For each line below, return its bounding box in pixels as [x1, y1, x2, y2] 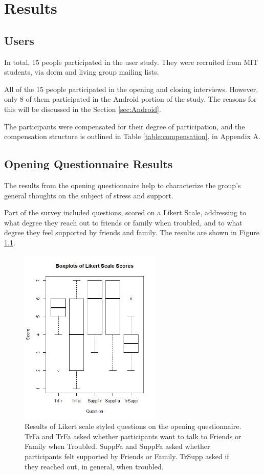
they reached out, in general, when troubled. [25, 461, 164, 471]
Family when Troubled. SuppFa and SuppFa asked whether [25, 441, 210, 451]
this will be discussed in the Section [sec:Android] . [4, 103, 161, 114]
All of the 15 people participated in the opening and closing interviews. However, [4, 83, 258, 94]
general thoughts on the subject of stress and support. [4, 190, 173, 200]
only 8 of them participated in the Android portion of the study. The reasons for [4, 94, 257, 104]
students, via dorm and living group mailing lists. [4, 66, 159, 77]
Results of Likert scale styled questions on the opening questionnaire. [25, 421, 241, 432]
